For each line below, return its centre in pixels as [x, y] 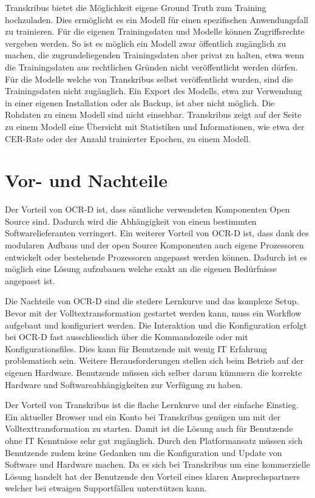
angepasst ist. [30, 280]
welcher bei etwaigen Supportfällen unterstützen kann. [106, 488]
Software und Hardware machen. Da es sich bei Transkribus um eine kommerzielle [157, 464]
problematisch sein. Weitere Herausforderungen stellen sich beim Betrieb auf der [154, 360]
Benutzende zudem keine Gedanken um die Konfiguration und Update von [144, 452]
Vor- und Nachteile [86, 180]
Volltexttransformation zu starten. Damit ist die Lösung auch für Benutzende [149, 428]
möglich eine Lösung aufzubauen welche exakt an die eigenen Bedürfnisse [141, 269]
